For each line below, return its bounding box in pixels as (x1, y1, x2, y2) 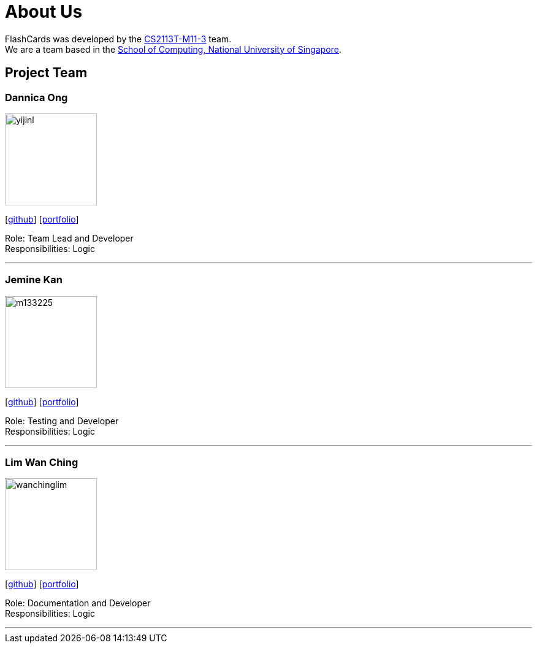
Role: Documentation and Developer (5, 598, 151, 609)
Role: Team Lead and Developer (5, 232, 134, 243)
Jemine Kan (5, 273, 63, 286)
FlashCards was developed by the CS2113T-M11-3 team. (5, 33, 232, 44)
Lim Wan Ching (5, 456, 78, 469)
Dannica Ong (5, 91, 68, 104)
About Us (5, 1, 83, 22)
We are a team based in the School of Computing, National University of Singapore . (5, 44, 342, 55)
